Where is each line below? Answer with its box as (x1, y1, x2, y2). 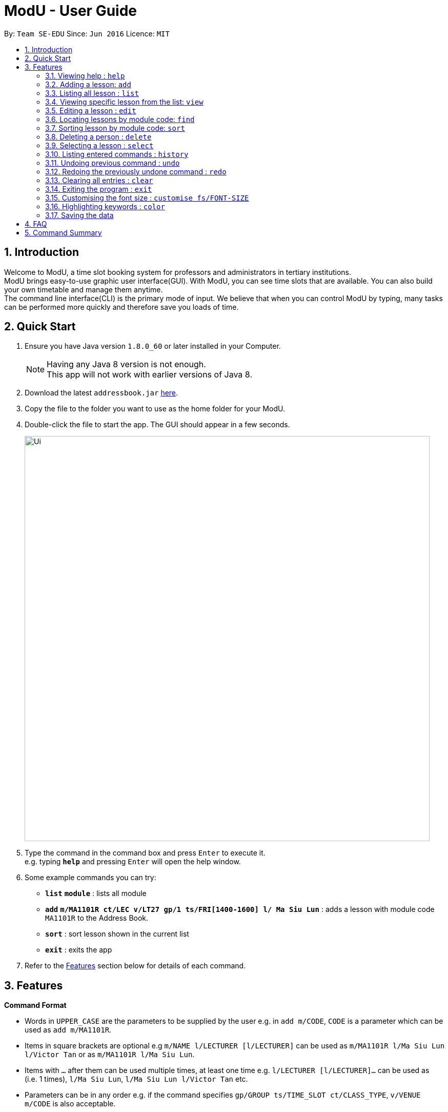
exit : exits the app (45, 945, 112, 955)
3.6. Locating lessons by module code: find (45, 114, 195, 124)
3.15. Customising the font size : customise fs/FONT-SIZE (45, 193, 249, 202)
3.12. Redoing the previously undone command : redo (45, 167, 227, 176)
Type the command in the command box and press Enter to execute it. (25, 848, 266, 858)
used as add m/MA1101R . (25, 1025, 112, 1035)
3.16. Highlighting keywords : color (45, 202, 165, 211)
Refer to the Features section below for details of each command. (25, 961, 246, 970)
